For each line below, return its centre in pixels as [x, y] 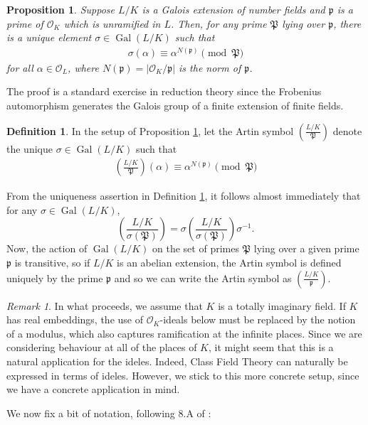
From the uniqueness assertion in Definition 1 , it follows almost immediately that [184, 196]
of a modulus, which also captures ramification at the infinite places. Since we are [184, 333]
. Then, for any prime [219, 23]
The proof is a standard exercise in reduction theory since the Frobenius [164, 91]
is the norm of [210, 67]
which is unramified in [112, 23]
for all [20, 67]
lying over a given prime [306, 248]
